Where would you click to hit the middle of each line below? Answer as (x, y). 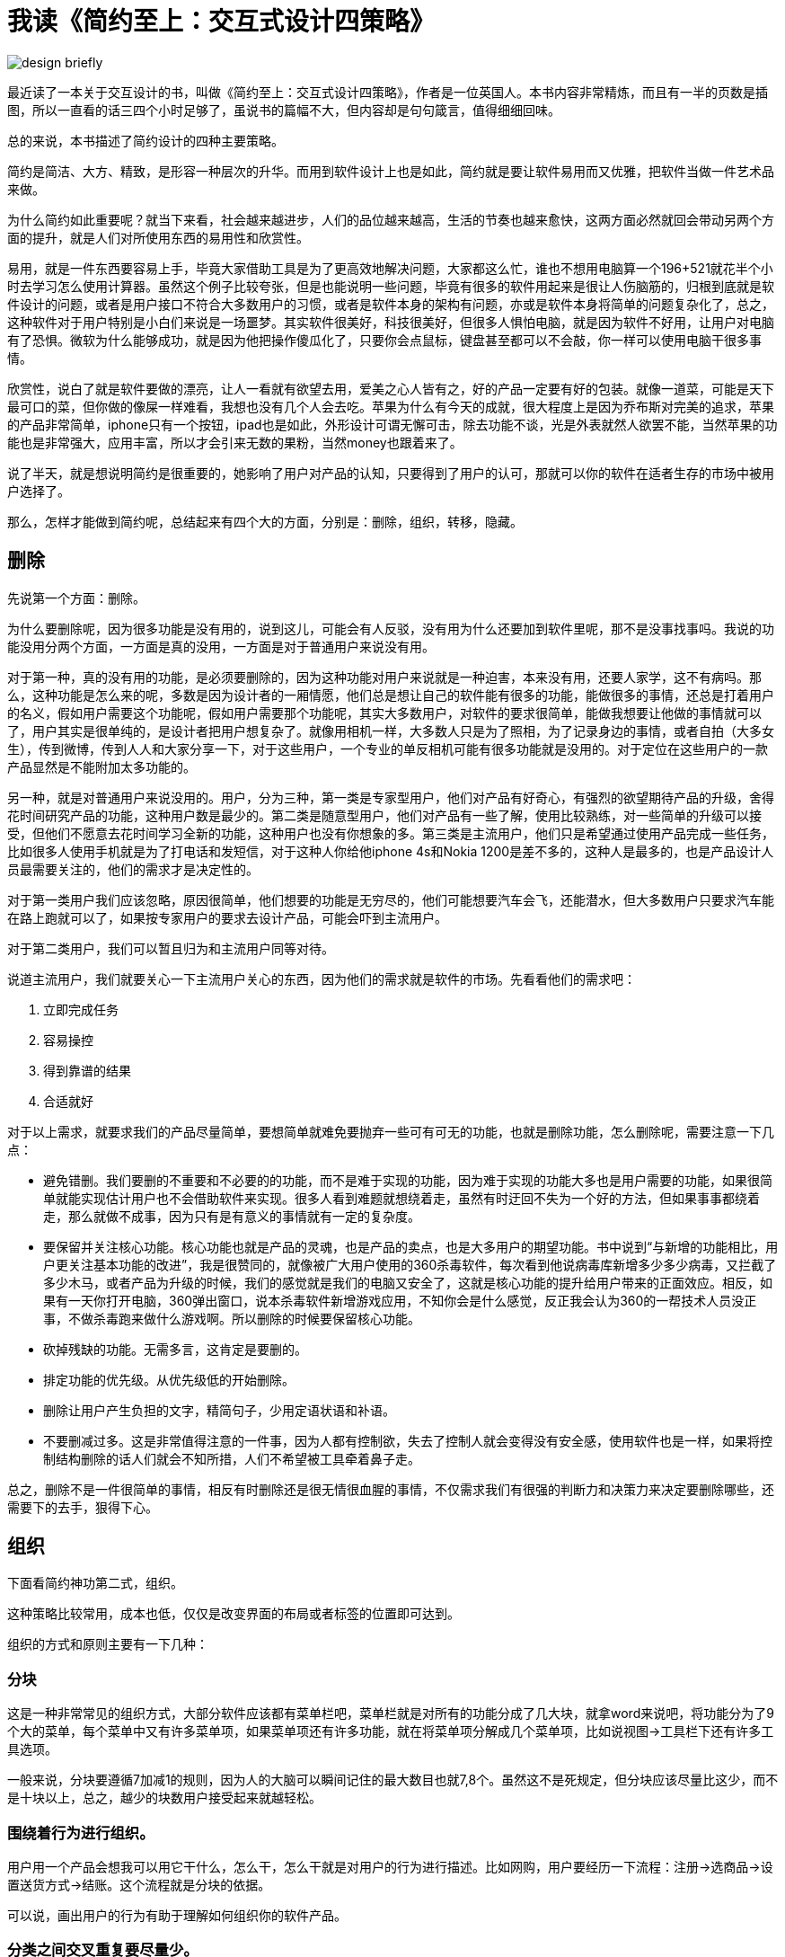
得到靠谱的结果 (87, 1070)
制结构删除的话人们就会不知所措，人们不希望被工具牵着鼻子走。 (232, 1458)
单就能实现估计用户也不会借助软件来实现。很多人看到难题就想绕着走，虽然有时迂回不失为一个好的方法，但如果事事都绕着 (401, 1198)
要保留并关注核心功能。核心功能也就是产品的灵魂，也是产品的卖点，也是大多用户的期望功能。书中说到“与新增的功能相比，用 (411, 1246)
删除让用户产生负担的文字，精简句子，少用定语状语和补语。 (219, 1410)
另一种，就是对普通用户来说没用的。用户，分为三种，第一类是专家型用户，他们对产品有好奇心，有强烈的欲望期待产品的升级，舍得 (391, 797)
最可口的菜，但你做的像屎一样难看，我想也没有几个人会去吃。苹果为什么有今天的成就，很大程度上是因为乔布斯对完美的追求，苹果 (391, 406)
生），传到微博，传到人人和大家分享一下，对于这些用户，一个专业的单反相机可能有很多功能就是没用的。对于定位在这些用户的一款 (388, 748)
